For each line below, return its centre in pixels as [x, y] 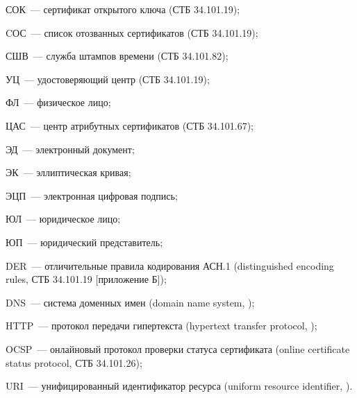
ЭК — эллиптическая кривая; [68, 172]
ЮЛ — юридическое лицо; [63, 219]
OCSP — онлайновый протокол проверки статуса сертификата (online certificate [178, 348]
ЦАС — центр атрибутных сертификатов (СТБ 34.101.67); [130, 125]
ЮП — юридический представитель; [84, 242]
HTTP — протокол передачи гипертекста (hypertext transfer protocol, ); [161, 326]
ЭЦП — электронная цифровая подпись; [92, 195]
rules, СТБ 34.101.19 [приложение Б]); [86, 279]
